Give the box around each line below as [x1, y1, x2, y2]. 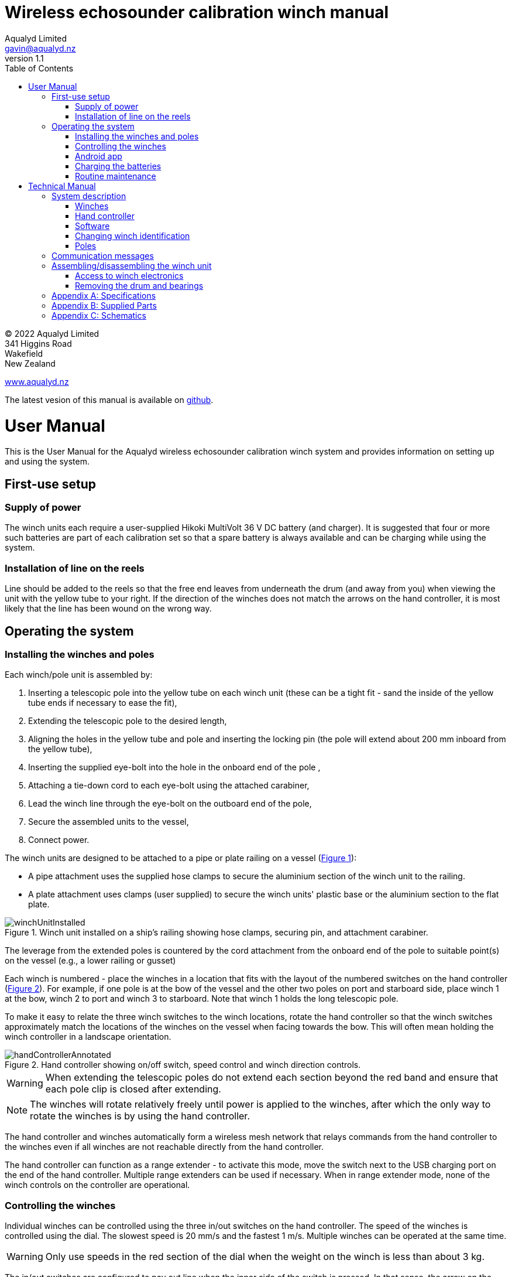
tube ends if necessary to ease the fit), [28, 698, 177, 708]
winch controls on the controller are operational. [5, 1180, 190, 1190]
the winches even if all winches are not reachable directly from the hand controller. [5, 1142, 324, 1152]
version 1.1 [5, 53, 44, 63]
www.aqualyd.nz [5, 376, 69, 387]
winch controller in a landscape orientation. [5, 1032, 171, 1042]
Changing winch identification [75, 230, 190, 241]
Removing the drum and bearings [75, 280, 204, 291]
